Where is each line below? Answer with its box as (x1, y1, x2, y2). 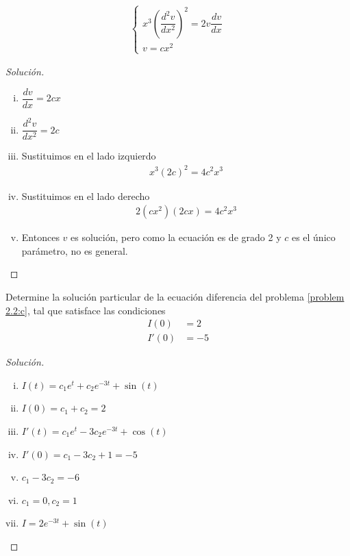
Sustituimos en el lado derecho (21, 188, 150, 203)
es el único (291, 230, 336, 244)
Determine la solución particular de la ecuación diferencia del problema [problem (5, 289, 345, 303)
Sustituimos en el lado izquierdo (21, 149, 156, 163)
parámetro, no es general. (21, 243, 128, 257)
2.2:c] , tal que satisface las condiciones (5, 303, 166, 317)
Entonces (21, 230, 60, 244)
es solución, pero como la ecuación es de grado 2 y (71, 230, 282, 244)
